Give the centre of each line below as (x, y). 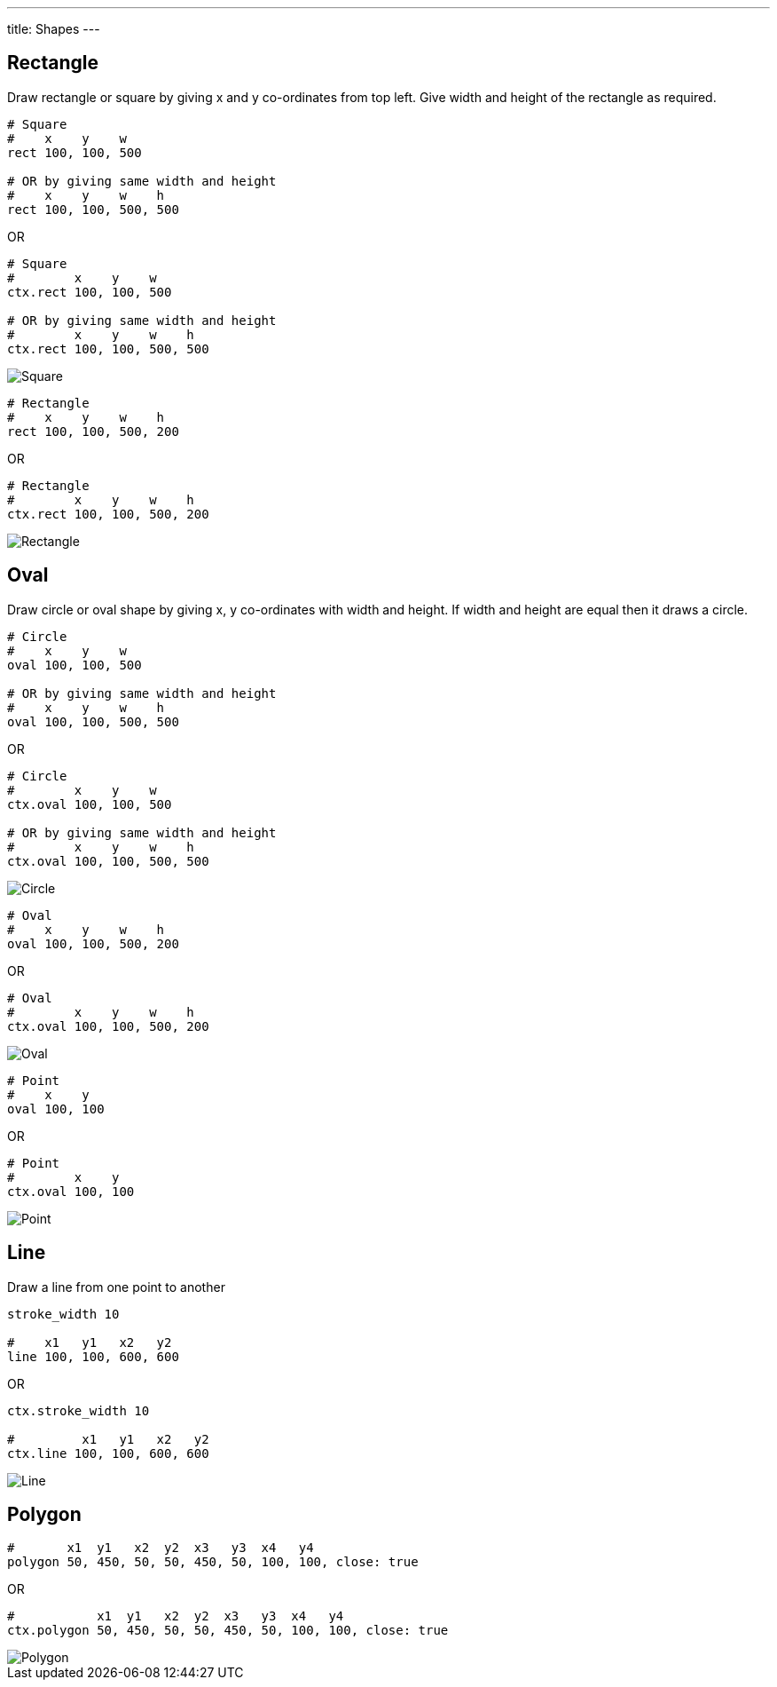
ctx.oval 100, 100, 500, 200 (108, 1026)
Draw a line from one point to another (116, 1287)
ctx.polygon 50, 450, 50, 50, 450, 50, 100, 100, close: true (228, 1631)
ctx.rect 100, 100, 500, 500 (108, 348)
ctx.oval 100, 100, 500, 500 (108, 861)
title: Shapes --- (54, 29)
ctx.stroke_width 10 (78, 1410)
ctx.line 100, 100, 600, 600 (108, 1453)
